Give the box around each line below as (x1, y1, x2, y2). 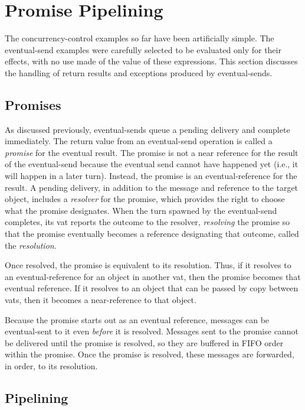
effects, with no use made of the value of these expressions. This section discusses (5, 55, 298, 67)
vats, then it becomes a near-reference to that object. (5, 294, 196, 306)
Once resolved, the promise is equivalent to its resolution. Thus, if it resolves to (5, 259, 291, 271)
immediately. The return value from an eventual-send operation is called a (5, 135, 273, 147)
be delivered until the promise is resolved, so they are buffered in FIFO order (5, 336, 284, 349)
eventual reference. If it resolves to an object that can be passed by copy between (5, 282, 299, 294)
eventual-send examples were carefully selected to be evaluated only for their (5, 43, 281, 56)
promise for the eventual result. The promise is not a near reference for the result (5, 146, 299, 158)
